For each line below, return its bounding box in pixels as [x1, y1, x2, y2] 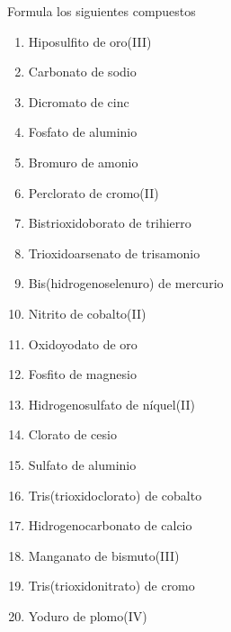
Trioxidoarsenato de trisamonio [28, 243, 200, 262]
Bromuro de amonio [28, 152, 138, 171]
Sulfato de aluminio [28, 455, 137, 474]
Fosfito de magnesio [28, 365, 137, 384]
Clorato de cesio [28, 425, 117, 444]
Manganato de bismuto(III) [28, 546, 180, 564]
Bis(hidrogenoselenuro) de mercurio [28, 274, 224, 293]
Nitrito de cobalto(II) [28, 303, 147, 322]
